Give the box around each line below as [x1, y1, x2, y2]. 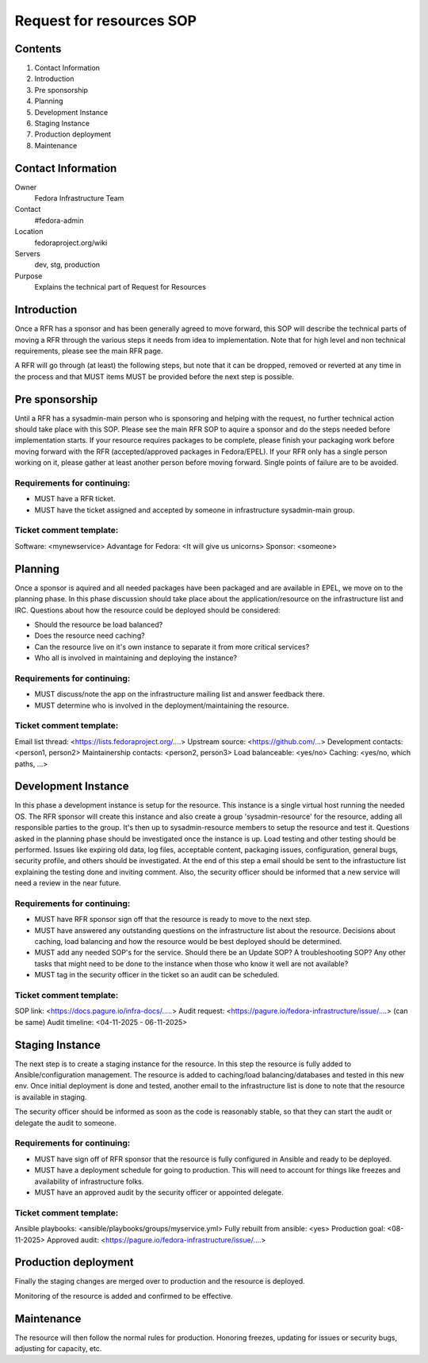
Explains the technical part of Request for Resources [34, 282, 206, 292]
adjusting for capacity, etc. [14, 1344, 102, 1353]
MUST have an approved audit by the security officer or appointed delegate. [34, 1187, 285, 1197]
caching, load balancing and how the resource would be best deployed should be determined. [34, 937, 342, 946]
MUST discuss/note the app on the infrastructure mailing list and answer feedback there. [34, 689, 325, 699]
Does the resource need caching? [34, 631, 146, 640]
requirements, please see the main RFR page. [14, 346, 163, 355]
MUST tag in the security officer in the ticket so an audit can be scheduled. [34, 970, 280, 980]
